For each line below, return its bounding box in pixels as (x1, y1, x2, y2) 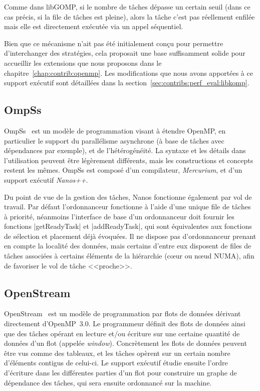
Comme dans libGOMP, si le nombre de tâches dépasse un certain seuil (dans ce (4, 2, 250, 12)
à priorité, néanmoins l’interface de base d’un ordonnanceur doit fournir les (4, 211, 234, 221)
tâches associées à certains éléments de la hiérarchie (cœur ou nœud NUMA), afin (4, 250, 254, 261)
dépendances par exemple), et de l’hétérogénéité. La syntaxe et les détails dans (4, 145, 246, 156)
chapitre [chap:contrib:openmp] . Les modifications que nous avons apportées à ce (4, 67, 253, 78)
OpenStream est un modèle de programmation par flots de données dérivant (4, 308, 241, 319)
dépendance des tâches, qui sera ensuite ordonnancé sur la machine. (4, 377, 212, 387)
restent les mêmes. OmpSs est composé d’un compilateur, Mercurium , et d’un (4, 165, 242, 175)
